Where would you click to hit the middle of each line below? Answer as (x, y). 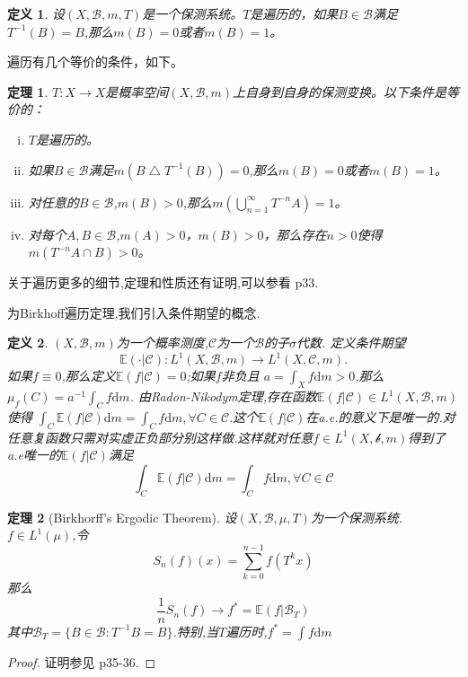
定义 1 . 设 (36, 13)
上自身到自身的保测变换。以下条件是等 (346, 91)
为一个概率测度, (163, 343)
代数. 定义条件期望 (351, 343)
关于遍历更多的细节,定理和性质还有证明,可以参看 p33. (163, 282)
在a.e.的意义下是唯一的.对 (380, 417)
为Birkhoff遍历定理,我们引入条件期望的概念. (134, 312)
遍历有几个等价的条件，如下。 (95, 62)
